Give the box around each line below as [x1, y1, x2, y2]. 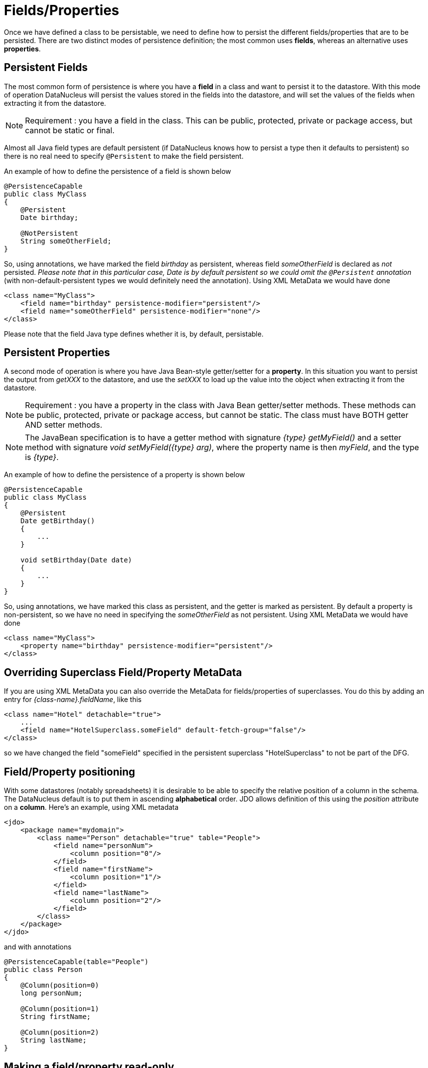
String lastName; [20, 1036, 87, 1044]
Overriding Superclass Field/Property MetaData [4, 666, 242, 679]
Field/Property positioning [4, 765, 135, 778]
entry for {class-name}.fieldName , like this [4, 695, 142, 704]
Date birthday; [20, 213, 78, 221]
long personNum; [20, 989, 83, 997]
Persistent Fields [4, 61, 88, 74]
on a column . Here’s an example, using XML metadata [4, 803, 179, 812]
